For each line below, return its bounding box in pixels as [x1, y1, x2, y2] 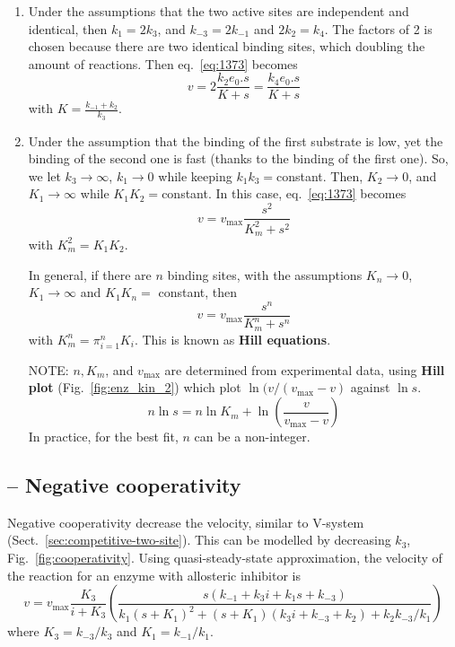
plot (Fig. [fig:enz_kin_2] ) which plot [28, 378, 241, 397]
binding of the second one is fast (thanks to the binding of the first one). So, [28, 149, 449, 168]
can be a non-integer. [194, 427, 311, 446]
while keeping [158, 166, 232, 185]
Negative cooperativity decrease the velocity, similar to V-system [7, 512, 364, 531]
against [350, 378, 390, 397]
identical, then [28, 19, 108, 38]
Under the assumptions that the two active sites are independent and [28, 2, 409, 20]
